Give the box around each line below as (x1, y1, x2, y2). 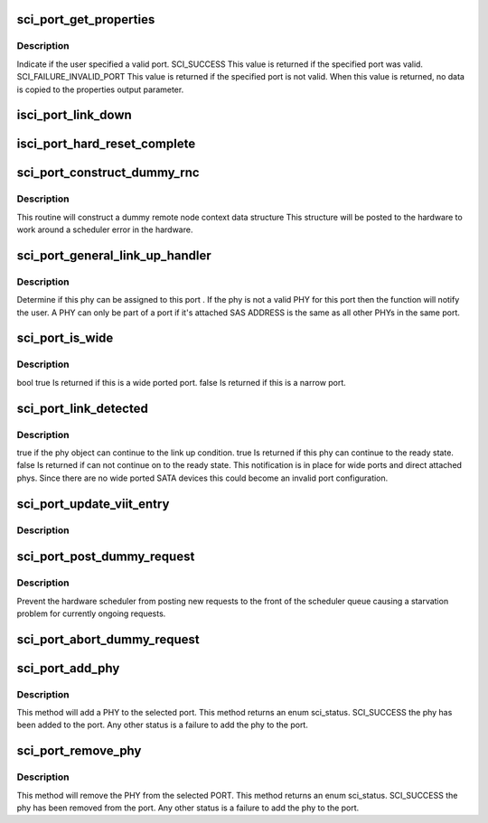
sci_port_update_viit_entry (16, 496, 170, 511)
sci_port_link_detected (16, 400, 148, 416)
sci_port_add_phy (16, 660, 120, 676)
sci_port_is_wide (16, 331, 114, 346)
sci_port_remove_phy (16, 744, 142, 759)
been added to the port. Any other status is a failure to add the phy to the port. (16, 719, 309, 731)
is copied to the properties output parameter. (16, 84, 184, 95)
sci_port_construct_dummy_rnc (16, 165, 200, 181)
